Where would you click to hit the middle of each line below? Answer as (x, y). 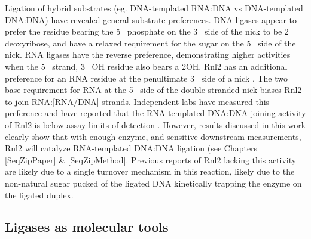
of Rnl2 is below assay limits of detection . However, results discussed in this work (155, 124)
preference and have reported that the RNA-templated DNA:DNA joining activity (155, 113)
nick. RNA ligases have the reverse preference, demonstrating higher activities (148, 55)
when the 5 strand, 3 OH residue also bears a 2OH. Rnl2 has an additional (146, 66)
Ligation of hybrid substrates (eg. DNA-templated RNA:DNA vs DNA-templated (154, 8)
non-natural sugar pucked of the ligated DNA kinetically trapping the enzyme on (153, 183)
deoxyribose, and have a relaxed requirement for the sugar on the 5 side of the (150, 43)
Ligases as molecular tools (87, 227)
